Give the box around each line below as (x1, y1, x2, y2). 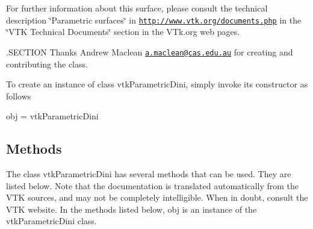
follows (6, 89, 31, 102)
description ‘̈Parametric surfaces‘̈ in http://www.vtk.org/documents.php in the (6, 13, 302, 26)
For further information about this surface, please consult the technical (6, 2, 268, 14)
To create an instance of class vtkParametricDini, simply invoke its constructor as (6, 78, 308, 90)
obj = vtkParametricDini (6, 110, 99, 122)
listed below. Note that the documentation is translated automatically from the (6, 179, 299, 192)
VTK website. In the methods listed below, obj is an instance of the (6, 202, 257, 215)
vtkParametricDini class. (6, 215, 97, 227)
